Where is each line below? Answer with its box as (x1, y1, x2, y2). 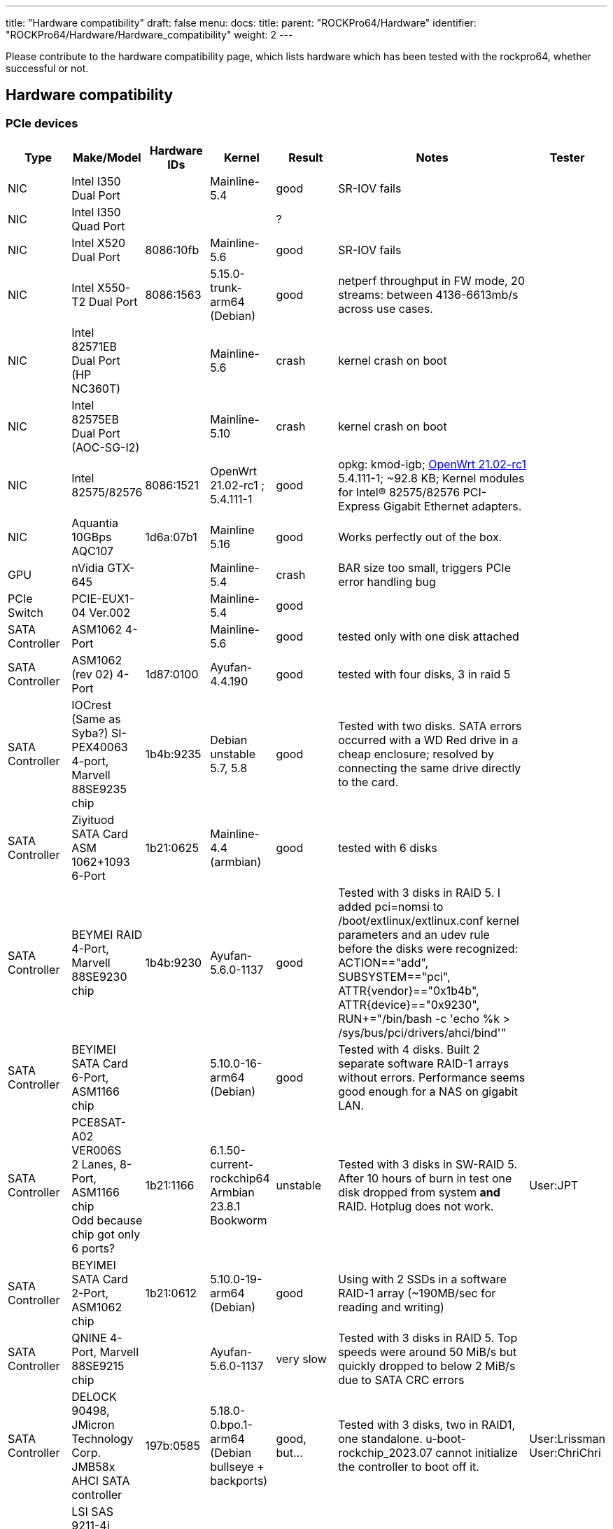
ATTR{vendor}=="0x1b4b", (338, 984, 479, 998)
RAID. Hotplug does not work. (338, 1199, 494, 1214)
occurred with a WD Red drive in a (338, 733, 519, 748)
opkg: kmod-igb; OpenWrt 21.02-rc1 (338, 457, 526, 472)
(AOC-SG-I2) (71, 440, 140, 455)
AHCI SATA (71, 1474, 130, 1488)
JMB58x (71, 1460, 115, 1474)
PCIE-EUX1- (71, 592, 134, 606)
